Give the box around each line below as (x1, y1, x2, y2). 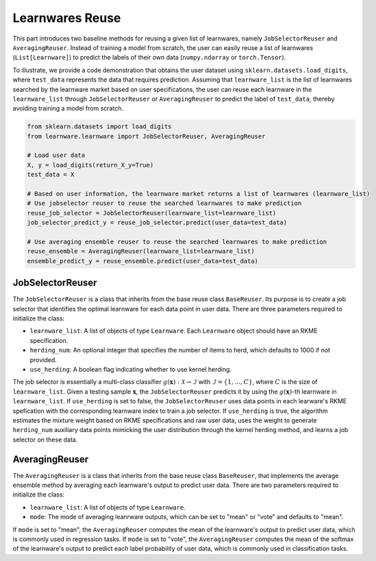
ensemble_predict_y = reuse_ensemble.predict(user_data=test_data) (27, 257, 259, 265)
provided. (29, 355, 58, 363)
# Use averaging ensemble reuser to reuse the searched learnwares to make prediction (27, 237, 327, 246)
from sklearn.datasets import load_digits (27, 123, 172, 130)
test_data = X (27, 171, 75, 178)
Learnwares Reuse (12, 10, 121, 25)
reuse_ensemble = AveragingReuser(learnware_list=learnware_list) (27, 248, 255, 255)
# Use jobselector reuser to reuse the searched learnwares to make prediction (27, 200, 302, 207)
